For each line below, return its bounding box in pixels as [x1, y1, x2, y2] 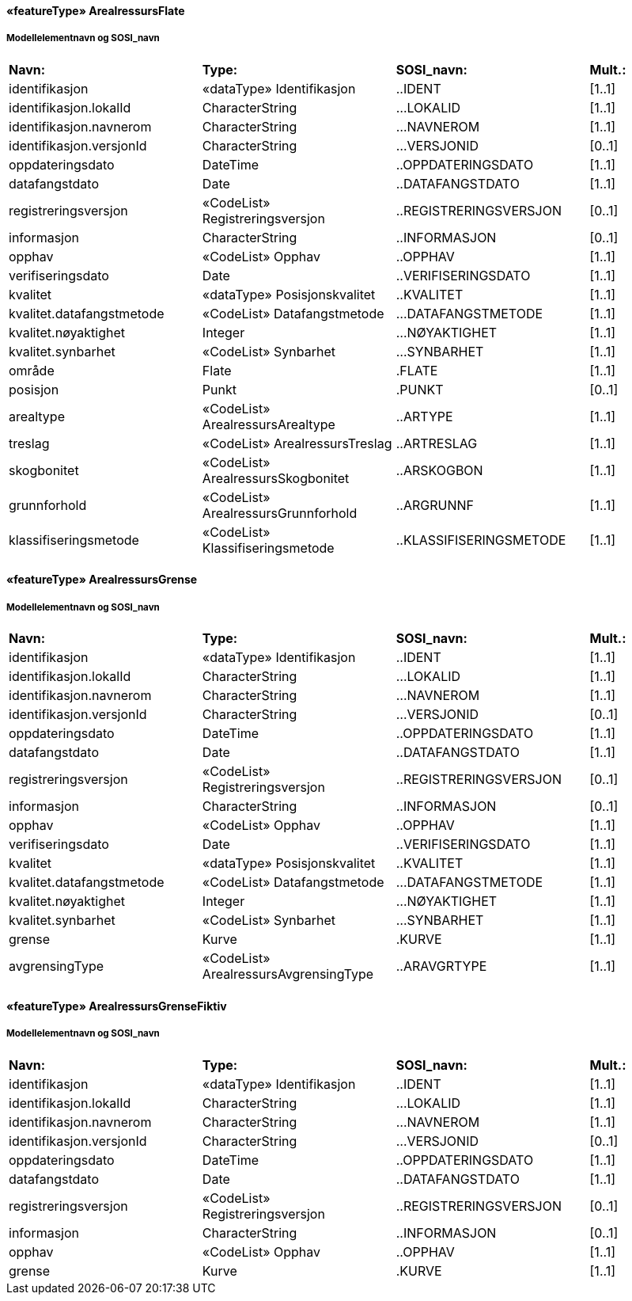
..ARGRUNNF [395, 496, 474, 513]
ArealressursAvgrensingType [202, 966, 374, 983]
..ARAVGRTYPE [395, 958, 487, 975]
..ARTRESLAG [395, 435, 478, 451]
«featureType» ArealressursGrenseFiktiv [6, 999, 227, 1013]
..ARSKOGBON [395, 462, 483, 478]
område [9, 362, 55, 379]
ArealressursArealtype [202, 416, 335, 432]
